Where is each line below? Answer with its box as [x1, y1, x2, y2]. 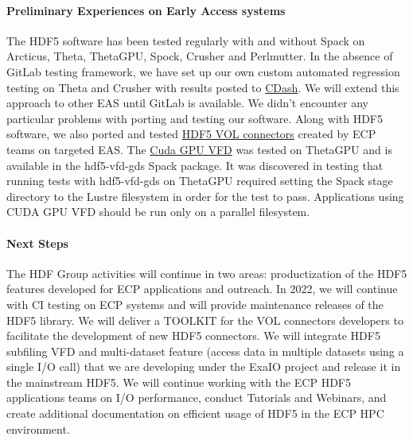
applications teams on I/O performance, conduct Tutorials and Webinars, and [6, 389, 387, 406]
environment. [6, 420, 70, 437]
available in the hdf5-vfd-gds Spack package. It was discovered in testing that [6, 156, 384, 173]
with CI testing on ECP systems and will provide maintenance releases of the [6, 295, 384, 312]
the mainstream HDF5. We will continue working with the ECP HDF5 [6, 373, 351, 390]
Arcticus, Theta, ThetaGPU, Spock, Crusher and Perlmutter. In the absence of [6, 48, 393, 64]
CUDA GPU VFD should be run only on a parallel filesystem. [6, 203, 310, 220]
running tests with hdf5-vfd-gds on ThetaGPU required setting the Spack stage [6, 172, 393, 189]
